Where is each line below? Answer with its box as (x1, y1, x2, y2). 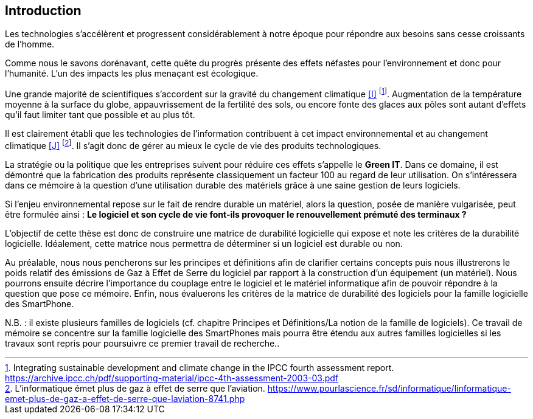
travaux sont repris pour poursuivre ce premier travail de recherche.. (5, 338, 280, 348)
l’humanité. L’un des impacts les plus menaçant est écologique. (5, 68, 259, 79)
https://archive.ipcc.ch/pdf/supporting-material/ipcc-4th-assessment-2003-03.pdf (5, 372, 339, 383)
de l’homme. (5, 39, 55, 50)
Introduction (5, 3, 82, 18)
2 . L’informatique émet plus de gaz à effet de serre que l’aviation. (5, 383, 265, 393)
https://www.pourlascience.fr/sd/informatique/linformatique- (267, 383, 511, 393)
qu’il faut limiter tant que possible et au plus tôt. (5, 109, 195, 120)
